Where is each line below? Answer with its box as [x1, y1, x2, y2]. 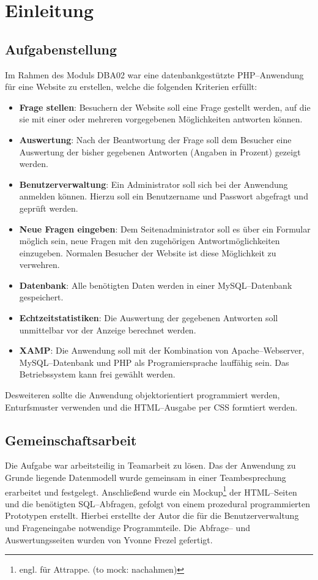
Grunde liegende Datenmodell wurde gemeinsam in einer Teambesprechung [5, 471, 286, 484]
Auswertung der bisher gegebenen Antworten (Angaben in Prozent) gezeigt [19, 145, 301, 158]
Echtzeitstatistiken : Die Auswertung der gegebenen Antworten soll [19, 311, 278, 324]
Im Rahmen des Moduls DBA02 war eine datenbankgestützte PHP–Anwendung [5, 68, 304, 81]
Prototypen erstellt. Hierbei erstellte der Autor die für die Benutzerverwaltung [5, 509, 299, 522]
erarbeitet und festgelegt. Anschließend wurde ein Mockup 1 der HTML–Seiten [5, 483, 297, 498]
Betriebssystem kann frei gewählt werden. [19, 368, 176, 381]
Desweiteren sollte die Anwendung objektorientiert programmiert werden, [5, 389, 280, 401]
